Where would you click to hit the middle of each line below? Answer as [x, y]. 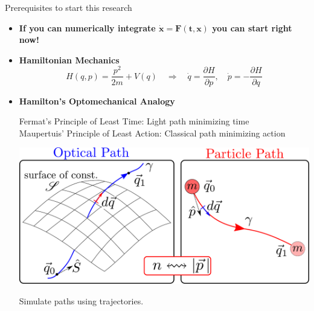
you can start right [252, 27]
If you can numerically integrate [87, 27]
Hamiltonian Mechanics [69, 59]
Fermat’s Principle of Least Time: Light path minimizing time [134, 121]
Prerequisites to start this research [69, 7]
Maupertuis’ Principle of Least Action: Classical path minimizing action [152, 133]
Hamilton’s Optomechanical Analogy [97, 101]
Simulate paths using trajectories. [81, 300]
